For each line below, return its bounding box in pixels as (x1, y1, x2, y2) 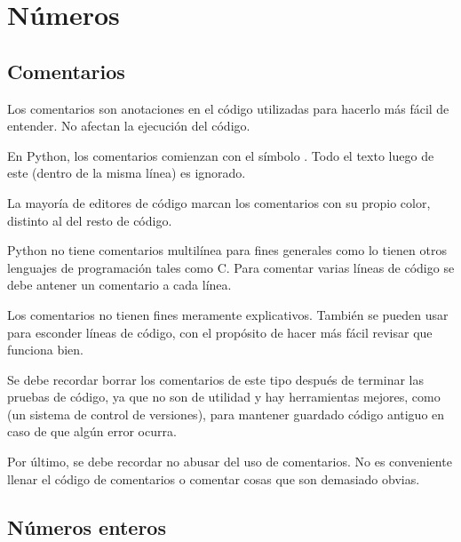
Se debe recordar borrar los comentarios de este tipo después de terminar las (7, 370, 424, 388)
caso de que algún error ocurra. (7, 422, 177, 441)
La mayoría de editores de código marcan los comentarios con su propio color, (7, 193, 431, 211)
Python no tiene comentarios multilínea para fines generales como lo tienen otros (7, 241, 447, 259)
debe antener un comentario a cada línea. (7, 275, 232, 294)
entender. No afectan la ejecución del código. (7, 116, 250, 135)
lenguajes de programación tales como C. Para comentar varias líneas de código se (7, 258, 455, 276)
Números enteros (7, 513, 166, 540)
